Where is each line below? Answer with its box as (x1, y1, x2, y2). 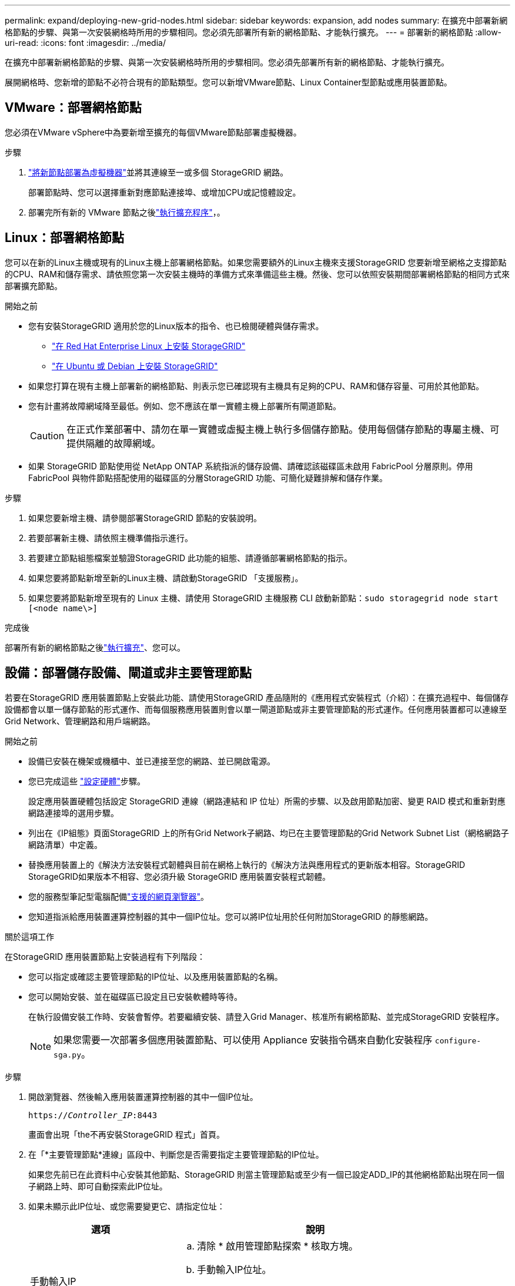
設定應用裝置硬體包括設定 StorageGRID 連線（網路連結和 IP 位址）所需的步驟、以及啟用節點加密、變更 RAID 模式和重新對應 (28, 796, 506, 806)
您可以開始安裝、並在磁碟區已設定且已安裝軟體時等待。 (28, 991, 242, 1002)
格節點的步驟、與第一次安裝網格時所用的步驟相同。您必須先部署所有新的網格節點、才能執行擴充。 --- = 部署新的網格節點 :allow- (5, 27, 502, 37)
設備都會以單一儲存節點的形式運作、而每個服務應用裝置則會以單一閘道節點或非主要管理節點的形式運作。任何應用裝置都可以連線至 (5, 704, 507, 714)
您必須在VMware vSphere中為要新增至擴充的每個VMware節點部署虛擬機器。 (5, 127, 302, 137)
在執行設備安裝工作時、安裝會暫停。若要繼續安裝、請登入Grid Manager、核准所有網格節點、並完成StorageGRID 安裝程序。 (28, 1011, 504, 1022)
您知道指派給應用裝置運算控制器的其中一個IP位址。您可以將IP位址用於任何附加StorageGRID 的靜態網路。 (28, 911, 433, 922)
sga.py (53, 1050, 82, 1059)
